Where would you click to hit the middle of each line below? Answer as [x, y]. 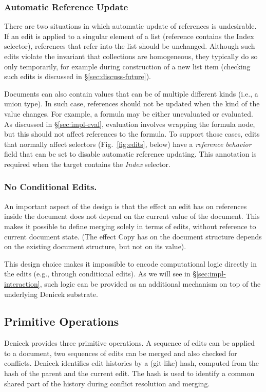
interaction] [22, 283]
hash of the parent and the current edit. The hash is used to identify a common [129, 373]
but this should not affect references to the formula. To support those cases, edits [132, 134]
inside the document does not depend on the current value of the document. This [132, 216]
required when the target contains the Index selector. [87, 164]
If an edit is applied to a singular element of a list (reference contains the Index [129, 36]
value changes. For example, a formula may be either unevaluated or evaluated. [129, 113]
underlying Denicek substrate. [51, 294]
